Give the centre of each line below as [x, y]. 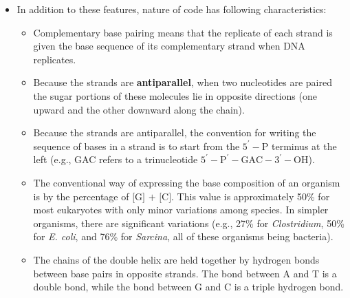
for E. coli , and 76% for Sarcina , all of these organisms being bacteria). [183, 236]
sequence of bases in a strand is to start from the [136, 146]
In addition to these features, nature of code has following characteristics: [172, 9]
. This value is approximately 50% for [251, 196]
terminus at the [304, 146]
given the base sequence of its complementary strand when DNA [169, 46]
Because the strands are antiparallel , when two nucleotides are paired [183, 82]
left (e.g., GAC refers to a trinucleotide [116, 159]
